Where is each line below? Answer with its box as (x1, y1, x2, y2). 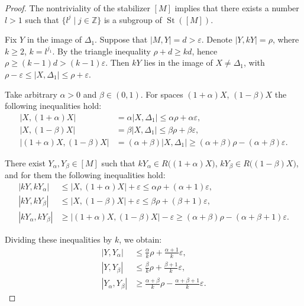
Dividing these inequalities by (5, 233, 112, 245)
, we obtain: (119, 233, 162, 245)
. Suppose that (95, 33, 148, 46)
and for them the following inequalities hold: (5, 169, 166, 181)
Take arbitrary (5, 88, 57, 100)
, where (272, 33, 299, 46)
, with (243, 56, 265, 69)
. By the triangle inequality (52, 44, 151, 57)
